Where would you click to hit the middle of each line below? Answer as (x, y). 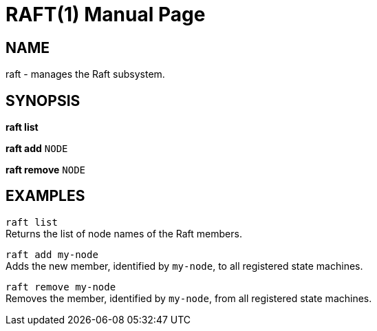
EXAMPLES (45, 196)
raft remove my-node (61, 287)
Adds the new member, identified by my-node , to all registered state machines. (184, 266)
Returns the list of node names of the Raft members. (124, 233)
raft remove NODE (46, 170)
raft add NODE (37, 149)
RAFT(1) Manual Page (106, 14)
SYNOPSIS (43, 100)
